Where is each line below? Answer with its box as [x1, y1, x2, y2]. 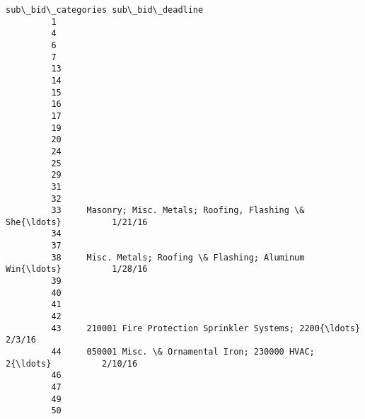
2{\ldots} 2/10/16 [6, 358, 138, 369]
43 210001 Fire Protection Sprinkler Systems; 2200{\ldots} [51, 323, 361, 333]
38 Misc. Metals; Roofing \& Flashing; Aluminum [51, 252, 305, 263]
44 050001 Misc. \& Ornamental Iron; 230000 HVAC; [51, 347, 315, 357]
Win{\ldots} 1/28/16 [6, 264, 148, 275]
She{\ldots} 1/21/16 [6, 217, 148, 227]
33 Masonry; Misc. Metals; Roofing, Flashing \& [51, 205, 305, 216]
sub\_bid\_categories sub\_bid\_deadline [6, 5, 204, 15]
